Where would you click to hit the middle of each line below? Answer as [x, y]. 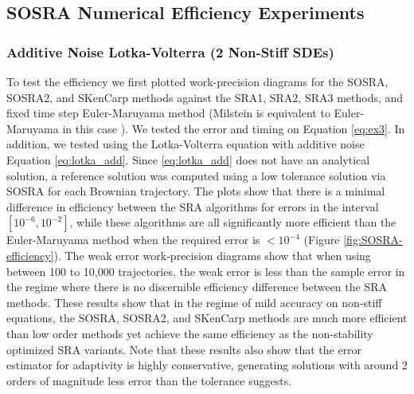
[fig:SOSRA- [373, 240]
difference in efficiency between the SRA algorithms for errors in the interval [193, 206]
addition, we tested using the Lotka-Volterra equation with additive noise [186, 144]
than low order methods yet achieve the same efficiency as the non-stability [190, 333]
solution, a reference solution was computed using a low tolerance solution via [196, 175]
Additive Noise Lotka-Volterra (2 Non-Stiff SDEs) [170, 51]
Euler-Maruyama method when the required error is [133, 240]
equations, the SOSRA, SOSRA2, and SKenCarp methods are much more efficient [207, 318]
